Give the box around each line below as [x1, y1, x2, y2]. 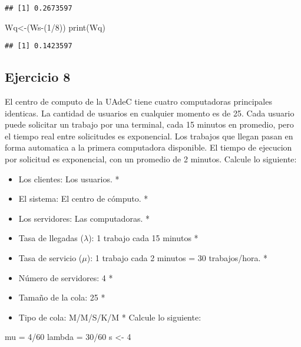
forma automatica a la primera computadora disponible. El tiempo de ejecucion [5, 141, 292, 154]
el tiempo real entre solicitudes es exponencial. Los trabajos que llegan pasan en [5, 129, 293, 142]
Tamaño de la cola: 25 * [18, 291, 105, 303]
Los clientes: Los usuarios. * [18, 172, 120, 185]
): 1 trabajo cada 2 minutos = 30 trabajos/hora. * [87, 252, 268, 264]
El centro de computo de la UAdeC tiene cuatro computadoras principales [5, 95, 272, 108]
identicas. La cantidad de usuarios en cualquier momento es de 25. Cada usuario [5, 106, 295, 119]
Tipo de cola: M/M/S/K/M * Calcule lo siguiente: [18, 311, 201, 323]
